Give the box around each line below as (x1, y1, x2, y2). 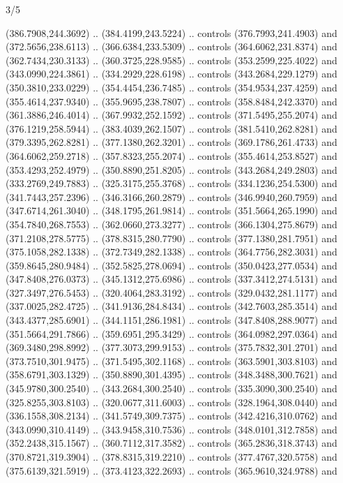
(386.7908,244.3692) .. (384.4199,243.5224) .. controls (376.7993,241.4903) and (6, 25, 337, 40)
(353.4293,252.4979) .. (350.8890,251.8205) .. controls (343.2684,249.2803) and (6, 162, 337, 177)
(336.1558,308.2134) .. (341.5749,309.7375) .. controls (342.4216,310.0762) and (6, 408, 337, 423)
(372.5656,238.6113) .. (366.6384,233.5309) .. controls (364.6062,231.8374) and (6, 39, 337, 54)
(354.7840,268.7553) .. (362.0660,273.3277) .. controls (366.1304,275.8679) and (6, 216, 337, 231)
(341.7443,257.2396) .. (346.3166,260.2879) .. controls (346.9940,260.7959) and (6, 189, 337, 204)
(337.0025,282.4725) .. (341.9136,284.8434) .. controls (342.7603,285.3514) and (6, 299, 337, 313)
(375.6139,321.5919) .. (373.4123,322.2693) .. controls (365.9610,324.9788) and (6, 463, 337, 477)
